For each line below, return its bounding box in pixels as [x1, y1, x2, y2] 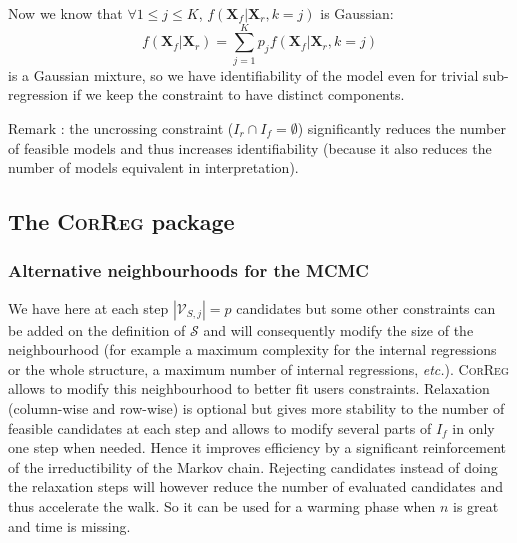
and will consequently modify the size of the [203, 319, 474, 340]
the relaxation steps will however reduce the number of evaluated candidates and [8, 476, 504, 497]
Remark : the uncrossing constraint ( [8, 117, 234, 138]
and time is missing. [8, 515, 131, 536]
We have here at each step [8, 297, 169, 318]
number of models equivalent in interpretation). [8, 157, 299, 178]
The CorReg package [8, 206, 235, 237]
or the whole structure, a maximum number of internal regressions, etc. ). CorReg [8, 358, 509, 379]
